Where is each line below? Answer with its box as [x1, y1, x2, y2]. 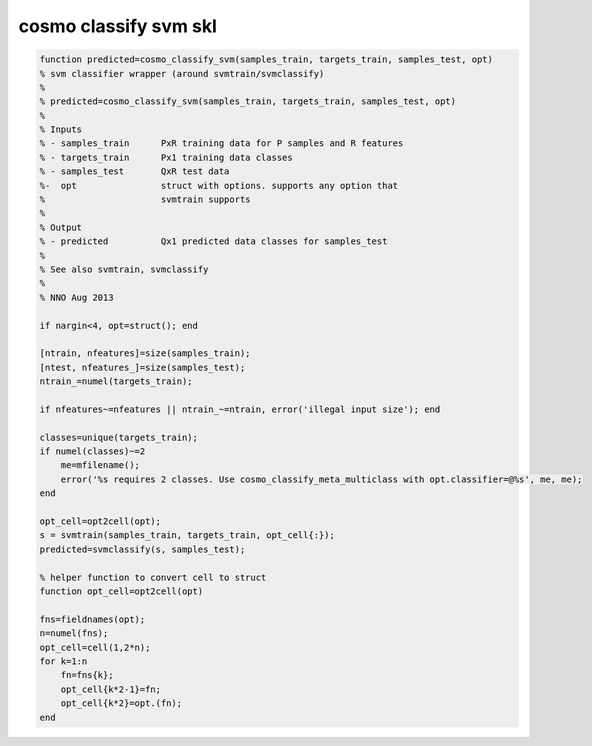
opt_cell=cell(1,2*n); [39, 641, 151, 653]
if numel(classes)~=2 [39, 446, 146, 457]
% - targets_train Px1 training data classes [39, 151, 294, 163]
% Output [39, 221, 83, 233]
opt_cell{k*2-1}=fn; [60, 683, 162, 695]
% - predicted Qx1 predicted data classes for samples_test [39, 236, 388, 247]
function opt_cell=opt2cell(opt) [39, 585, 204, 597]
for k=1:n [39, 655, 88, 667]
